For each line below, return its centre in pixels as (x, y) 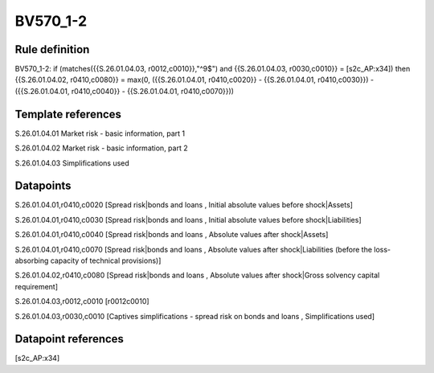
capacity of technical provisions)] (106, 260)
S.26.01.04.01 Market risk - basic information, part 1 (100, 133)
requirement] (37, 286)
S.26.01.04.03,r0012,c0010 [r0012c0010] (82, 301)
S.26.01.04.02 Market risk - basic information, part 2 (101, 148)
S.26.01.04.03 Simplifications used (72, 163)
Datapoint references (70, 339)
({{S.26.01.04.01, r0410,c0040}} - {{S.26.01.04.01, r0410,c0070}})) (125, 91)
